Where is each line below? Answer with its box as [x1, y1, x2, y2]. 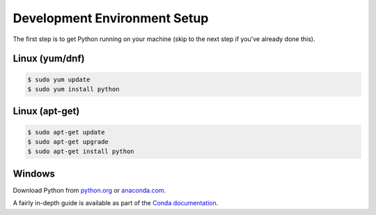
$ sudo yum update [27, 75, 91, 83]
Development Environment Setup [13, 10, 209, 26]
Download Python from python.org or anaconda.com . [13, 186, 166, 194]
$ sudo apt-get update [27, 128, 105, 136]
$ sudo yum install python [27, 85, 120, 93]
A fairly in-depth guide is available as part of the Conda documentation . [13, 199, 219, 207]
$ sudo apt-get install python [27, 148, 135, 156]
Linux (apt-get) [13, 105, 80, 118]
